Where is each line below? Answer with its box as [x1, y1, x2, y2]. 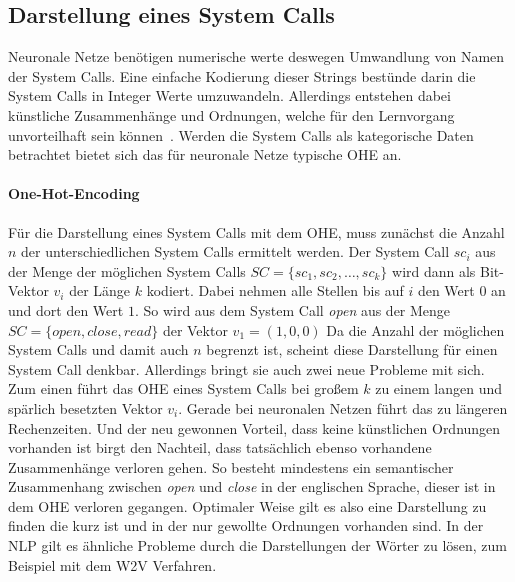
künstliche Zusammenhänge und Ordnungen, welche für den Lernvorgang [8, 104, 455, 125]
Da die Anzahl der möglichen [326, 319, 505, 340]
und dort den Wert [8, 299, 124, 320]
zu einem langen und [375, 378, 502, 399]
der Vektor [162, 319, 228, 340]
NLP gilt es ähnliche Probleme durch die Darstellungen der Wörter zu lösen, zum [8, 535, 508, 556]
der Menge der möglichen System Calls [8, 260, 246, 281]
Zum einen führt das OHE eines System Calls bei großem [8, 378, 359, 399]
